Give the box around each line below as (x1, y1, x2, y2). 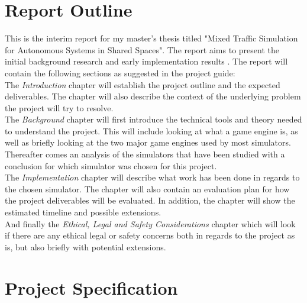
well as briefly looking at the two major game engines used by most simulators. (5, 136, 291, 149)
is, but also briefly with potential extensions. (5, 240, 166, 253)
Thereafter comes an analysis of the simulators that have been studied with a (5, 148, 285, 160)
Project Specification (5, 275, 178, 299)
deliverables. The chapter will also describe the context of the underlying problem (5, 90, 301, 102)
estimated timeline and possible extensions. (5, 206, 161, 218)
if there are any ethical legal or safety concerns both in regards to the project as (5, 229, 295, 241)
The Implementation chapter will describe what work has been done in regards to (5, 171, 300, 183)
